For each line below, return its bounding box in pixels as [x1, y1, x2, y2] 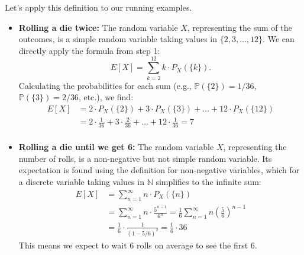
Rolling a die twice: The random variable [18, 21, 178, 33]
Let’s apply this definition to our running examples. [5, 1, 192, 13]
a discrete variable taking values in [18, 175, 144, 187]
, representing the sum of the [187, 21, 292, 33]
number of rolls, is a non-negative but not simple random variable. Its [18, 152, 272, 164]
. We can [263, 33, 295, 45]
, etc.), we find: [78, 91, 134, 103]
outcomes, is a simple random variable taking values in [18, 33, 217, 45]
